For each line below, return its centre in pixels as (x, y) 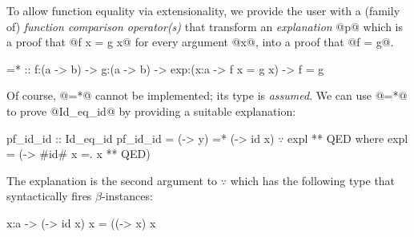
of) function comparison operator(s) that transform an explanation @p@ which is (205, 26)
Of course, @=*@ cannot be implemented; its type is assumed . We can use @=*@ (207, 95)
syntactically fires (49, 196)
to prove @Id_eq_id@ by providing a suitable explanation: (151, 111)
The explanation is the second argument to (112, 180)
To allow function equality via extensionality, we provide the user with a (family (203, 10)
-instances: (127, 196)
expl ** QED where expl (348, 138)
